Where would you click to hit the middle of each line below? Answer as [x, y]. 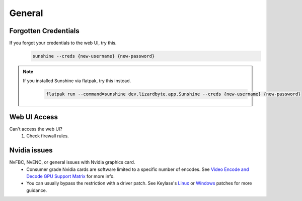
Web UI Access [33, 117]
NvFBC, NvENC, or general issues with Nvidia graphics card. [72, 162]
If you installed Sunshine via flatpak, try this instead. [77, 81]
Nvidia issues [31, 150]
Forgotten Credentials [45, 31]
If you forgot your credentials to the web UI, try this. [63, 43]
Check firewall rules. [48, 136]
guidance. [37, 190]
